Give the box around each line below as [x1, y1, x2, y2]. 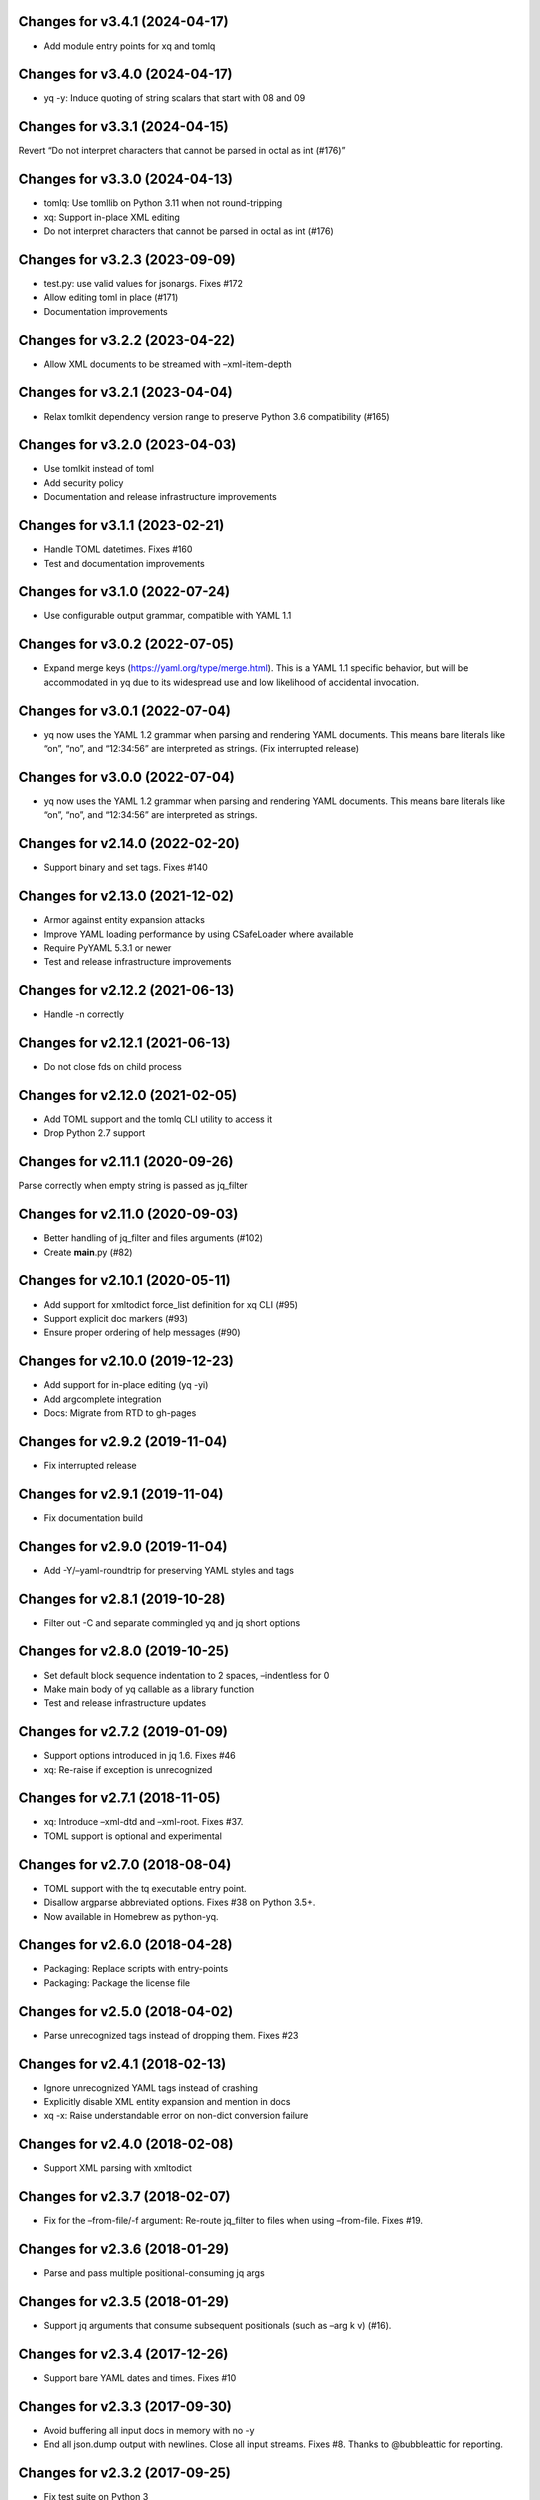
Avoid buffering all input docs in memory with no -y [43, 2424, 255, 2436]
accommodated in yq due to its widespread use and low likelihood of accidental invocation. [43, 676, 420, 688]
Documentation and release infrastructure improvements [43, 491, 277, 503]
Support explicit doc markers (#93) [43, 1312, 189, 1324]
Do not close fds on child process [43, 1061, 182, 1073]
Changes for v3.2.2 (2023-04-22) [18, 331, 235, 349]
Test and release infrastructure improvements [43, 956, 232, 968]
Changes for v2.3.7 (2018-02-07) [18, 2188, 231, 2205]
